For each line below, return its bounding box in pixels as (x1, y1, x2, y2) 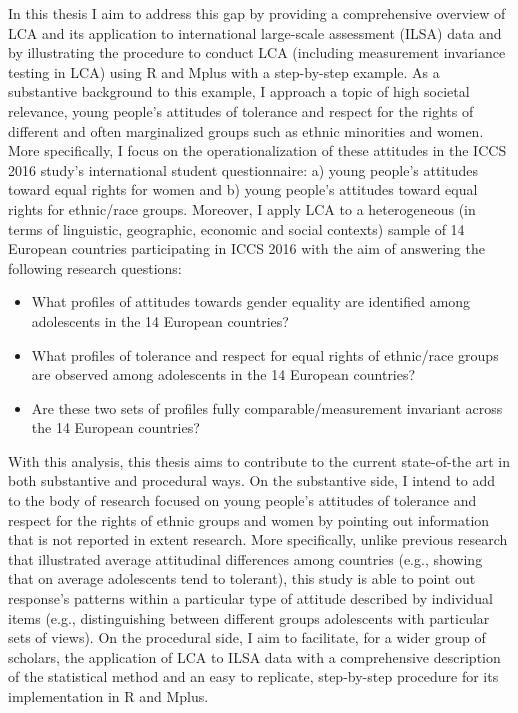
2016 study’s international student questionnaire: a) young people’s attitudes (8, 159, 478, 180)
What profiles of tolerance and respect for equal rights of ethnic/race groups (31, 344, 499, 365)
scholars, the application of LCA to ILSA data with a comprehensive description (8, 646, 501, 667)
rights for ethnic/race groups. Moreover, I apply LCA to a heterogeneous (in (8, 198, 476, 219)
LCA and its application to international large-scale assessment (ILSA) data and (8, 22, 502, 43)
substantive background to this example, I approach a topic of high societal (8, 81, 470, 102)
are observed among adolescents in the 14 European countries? (31, 364, 416, 385)
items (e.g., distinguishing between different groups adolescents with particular (8, 607, 490, 628)
